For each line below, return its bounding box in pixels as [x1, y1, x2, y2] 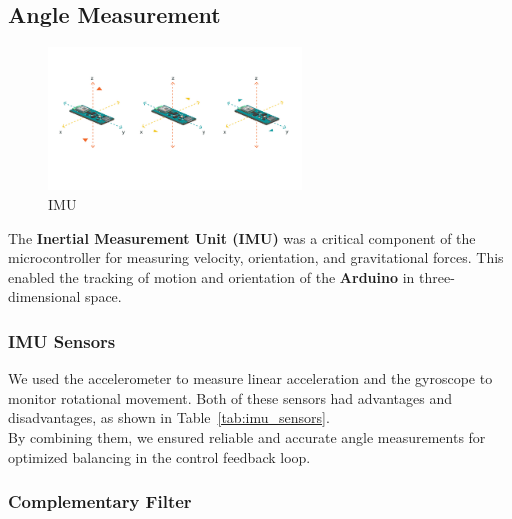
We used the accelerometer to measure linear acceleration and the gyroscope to [8, 368, 493, 389]
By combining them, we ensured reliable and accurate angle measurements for [8, 427, 486, 447]
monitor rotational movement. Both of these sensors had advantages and [8, 387, 453, 408]
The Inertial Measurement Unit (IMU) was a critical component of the [8, 227, 476, 248]
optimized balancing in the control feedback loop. [8, 446, 311, 467]
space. [85, 286, 122, 307]
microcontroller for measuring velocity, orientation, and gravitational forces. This [8, 247, 504, 268]
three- [418, 266, 455, 287]
